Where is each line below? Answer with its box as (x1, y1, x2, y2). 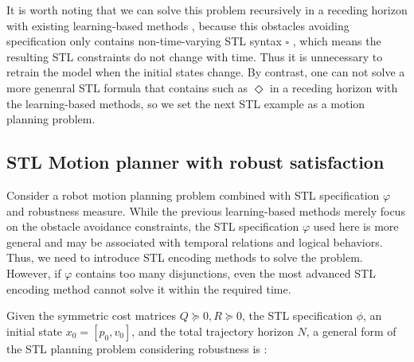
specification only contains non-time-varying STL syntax (6, 33, 282, 49)
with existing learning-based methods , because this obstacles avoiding (6, 17, 350, 33)
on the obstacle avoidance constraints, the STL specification (6, 218, 299, 235)
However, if (6, 264, 61, 281)
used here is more (313, 218, 399, 235)
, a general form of (306, 322, 396, 339)
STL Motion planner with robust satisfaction (6, 150, 385, 174)
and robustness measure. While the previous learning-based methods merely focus (6, 202, 405, 219)
